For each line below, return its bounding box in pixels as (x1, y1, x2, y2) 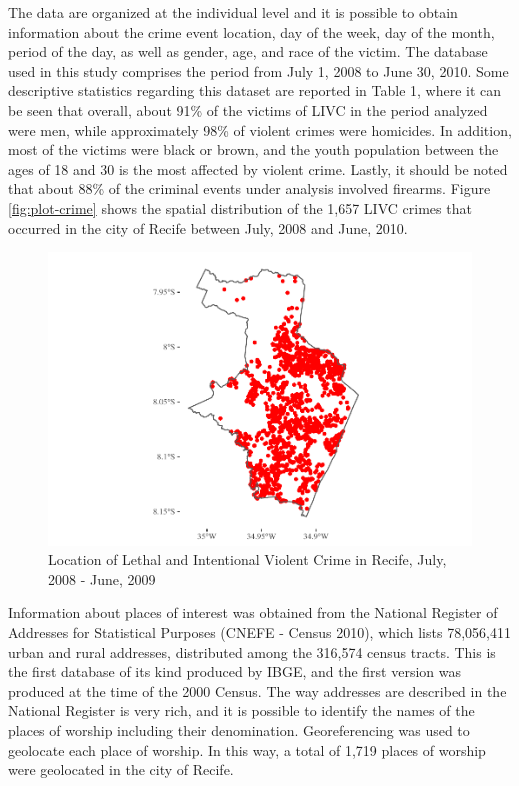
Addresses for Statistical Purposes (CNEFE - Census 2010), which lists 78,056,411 (8, 622, 511, 643)
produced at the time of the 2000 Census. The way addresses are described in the (8, 680, 507, 701)
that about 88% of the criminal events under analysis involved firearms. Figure (8, 178, 491, 199)
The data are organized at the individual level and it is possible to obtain (8, 2, 458, 22)
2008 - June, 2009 (48, 568, 156, 589)
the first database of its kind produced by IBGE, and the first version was (8, 661, 462, 682)
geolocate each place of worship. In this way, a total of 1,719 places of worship (8, 739, 486, 760)
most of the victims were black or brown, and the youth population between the (8, 139, 499, 160)
